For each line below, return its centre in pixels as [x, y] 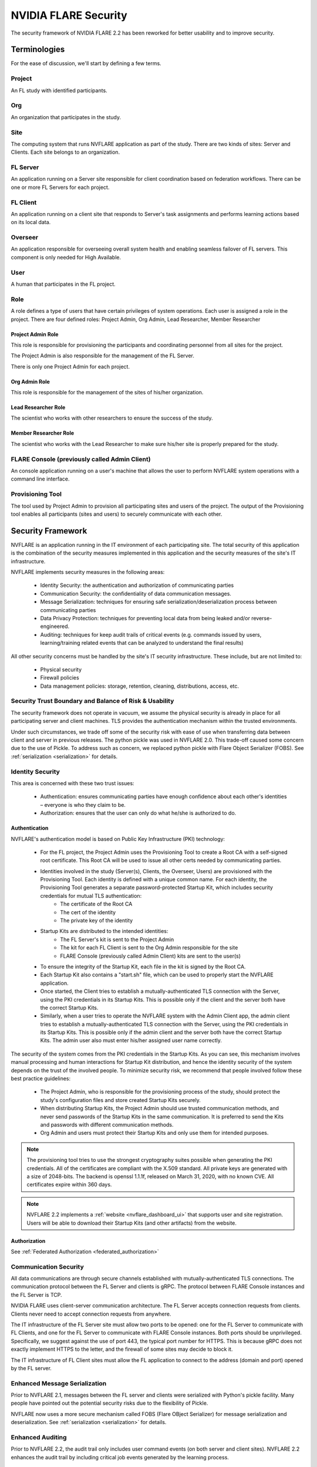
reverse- [262, 618]
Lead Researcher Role [38, 407]
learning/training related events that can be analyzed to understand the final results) [142, 643]
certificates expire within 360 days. [69, 1185]
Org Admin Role [30, 381]
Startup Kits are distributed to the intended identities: [104, 931]
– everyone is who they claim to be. [83, 805]
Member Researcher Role [43, 433]
